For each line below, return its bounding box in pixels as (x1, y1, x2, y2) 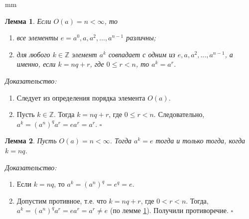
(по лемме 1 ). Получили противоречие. (110, 205, 229, 216)
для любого (16, 49, 50, 59)
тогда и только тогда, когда (155, 135, 245, 146)
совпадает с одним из (109, 49, 175, 59)
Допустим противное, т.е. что (16, 195, 107, 206)
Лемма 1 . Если (5, 15, 51, 26)
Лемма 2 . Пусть (5, 135, 57, 146)
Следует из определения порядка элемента (16, 92, 145, 103)
